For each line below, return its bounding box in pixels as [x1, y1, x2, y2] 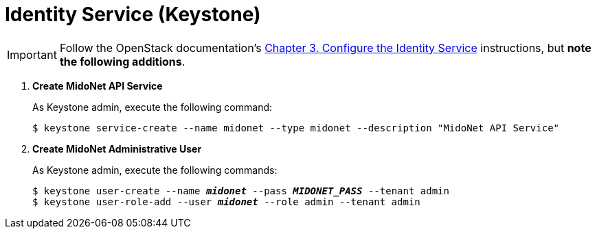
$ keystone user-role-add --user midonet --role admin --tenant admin [32, 196, 420, 207]
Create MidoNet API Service [32, 79, 163, 92]
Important [7, 47, 57, 62]
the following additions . [59, 54, 185, 68]
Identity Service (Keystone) [5, 3, 261, 26]
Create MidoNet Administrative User [32, 142, 202, 155]
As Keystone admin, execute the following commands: [32, 164, 278, 176]
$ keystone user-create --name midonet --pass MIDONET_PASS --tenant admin [32, 185, 449, 196]
